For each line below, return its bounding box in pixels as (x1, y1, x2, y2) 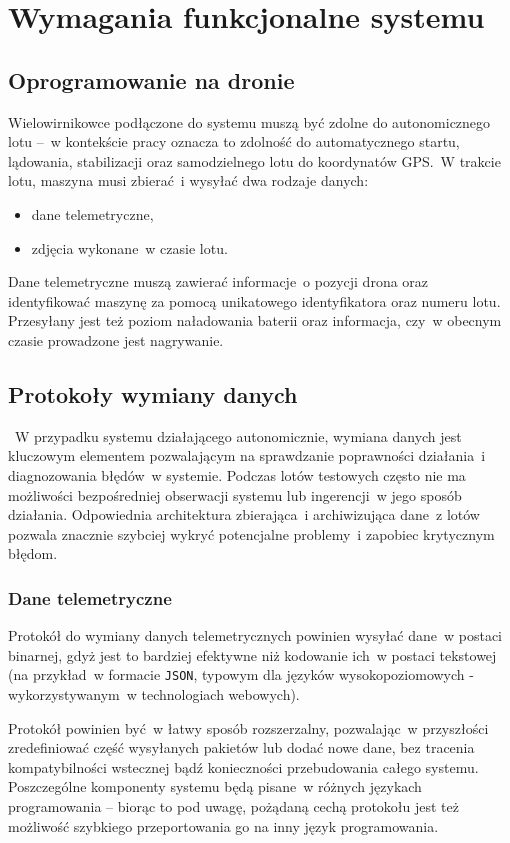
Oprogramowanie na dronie (8, 64, 295, 95)
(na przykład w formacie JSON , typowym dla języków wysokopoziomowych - (8, 664, 474, 685)
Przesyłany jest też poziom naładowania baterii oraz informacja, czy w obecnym (8, 310, 502, 331)
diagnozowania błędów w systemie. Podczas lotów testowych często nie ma (8, 464, 466, 485)
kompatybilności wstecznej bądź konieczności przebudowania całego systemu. (8, 756, 479, 777)
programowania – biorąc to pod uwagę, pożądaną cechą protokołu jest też (8, 795, 459, 816)
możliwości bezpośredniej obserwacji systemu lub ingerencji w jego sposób (8, 484, 462, 505)
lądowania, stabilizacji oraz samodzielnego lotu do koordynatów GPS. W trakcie (8, 150, 501, 171)
